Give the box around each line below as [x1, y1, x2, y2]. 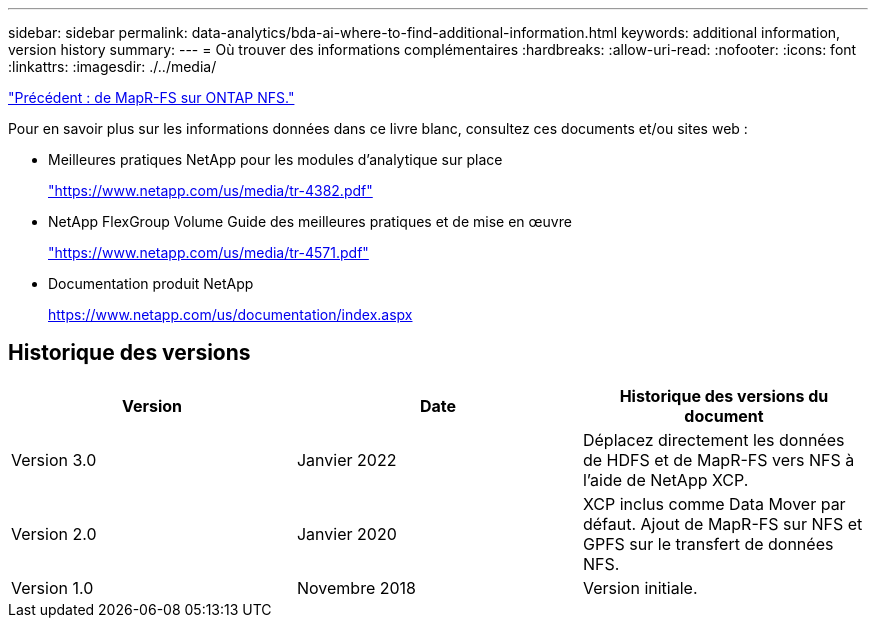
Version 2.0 [11, 523, 97, 544]
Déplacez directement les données [582, 429, 845, 450]
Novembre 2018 [296, 577, 416, 598]
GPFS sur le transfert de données [582, 533, 834, 554]
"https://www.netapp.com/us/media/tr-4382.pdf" [48, 182, 373, 199]
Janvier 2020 [296, 523, 397, 544]
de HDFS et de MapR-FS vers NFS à [582, 449, 855, 470]
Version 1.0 [11, 577, 94, 598]
